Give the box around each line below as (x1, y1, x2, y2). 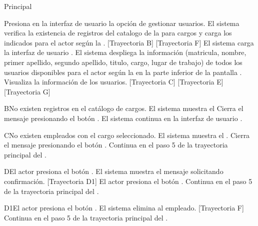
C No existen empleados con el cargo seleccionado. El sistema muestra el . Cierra (4, 129, 250, 140)
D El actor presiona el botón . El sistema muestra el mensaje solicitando (4, 166, 223, 176)
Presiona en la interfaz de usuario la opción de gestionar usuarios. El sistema (4, 17, 239, 28)
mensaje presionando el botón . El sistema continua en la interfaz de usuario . (4, 112, 242, 123)
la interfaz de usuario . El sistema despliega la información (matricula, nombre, (4, 47, 246, 57)
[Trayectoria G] (4, 86, 50, 96)
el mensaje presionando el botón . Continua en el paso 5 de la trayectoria (4, 139, 228, 150)
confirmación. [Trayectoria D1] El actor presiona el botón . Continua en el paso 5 (4, 175, 252, 186)
